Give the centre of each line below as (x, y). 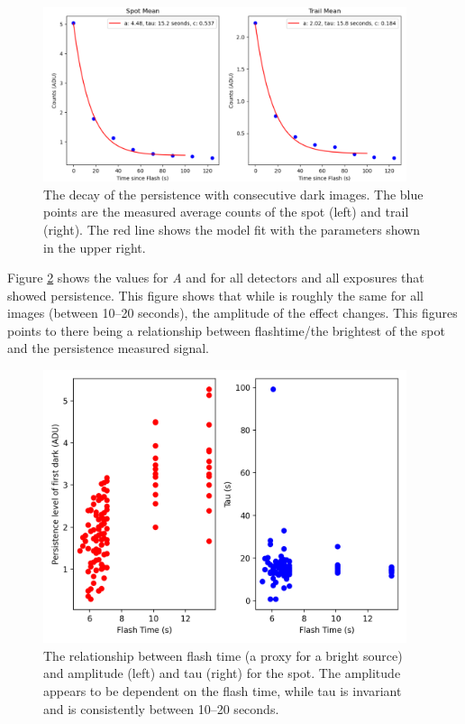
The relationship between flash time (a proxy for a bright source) (223, 655)
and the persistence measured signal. (108, 348)
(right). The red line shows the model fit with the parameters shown (232, 229)
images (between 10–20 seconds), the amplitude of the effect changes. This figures (232, 313)
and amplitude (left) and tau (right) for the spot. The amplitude (222, 673)
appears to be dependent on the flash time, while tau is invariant (223, 690)
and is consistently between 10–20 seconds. (161, 708)
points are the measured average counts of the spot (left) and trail (226, 212)
